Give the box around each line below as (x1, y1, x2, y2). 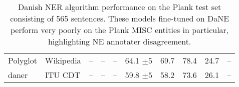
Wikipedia (45, 54, 81, 66)
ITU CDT (45, 69, 81, 80)
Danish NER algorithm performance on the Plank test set (18, 1, 221, 12)
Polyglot (8, 54, 38, 66)
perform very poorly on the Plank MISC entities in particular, (10, 24, 229, 35)
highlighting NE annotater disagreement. (48, 35, 191, 47)
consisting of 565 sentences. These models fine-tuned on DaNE (10, 12, 229, 24)
